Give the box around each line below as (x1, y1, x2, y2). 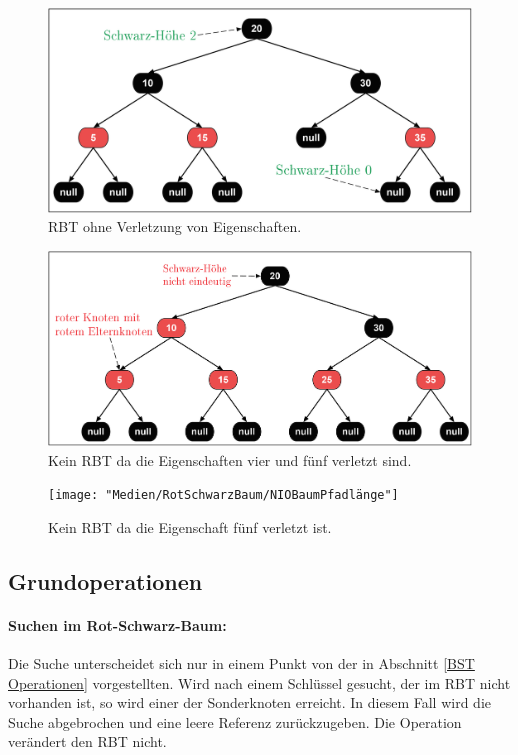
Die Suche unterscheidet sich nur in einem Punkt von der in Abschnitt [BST (8, 652, 475, 673)
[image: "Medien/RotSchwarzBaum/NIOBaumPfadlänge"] (48, 488, 399, 503)
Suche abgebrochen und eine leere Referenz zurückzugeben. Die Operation (8, 711, 462, 732)
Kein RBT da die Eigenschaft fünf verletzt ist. (48, 516, 332, 537)
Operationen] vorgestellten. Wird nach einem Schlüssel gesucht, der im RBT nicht (8, 672, 511, 693)
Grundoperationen (8, 565, 203, 596)
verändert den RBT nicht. (8, 731, 167, 752)
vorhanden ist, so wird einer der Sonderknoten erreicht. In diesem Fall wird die (8, 692, 491, 713)
